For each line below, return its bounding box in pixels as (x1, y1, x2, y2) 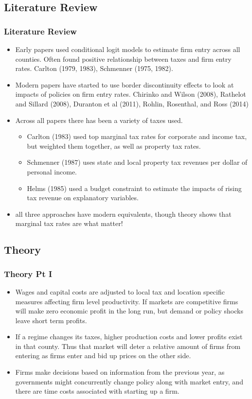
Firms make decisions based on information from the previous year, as (15, 367, 225, 377)
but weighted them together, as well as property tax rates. (27, 140, 201, 151)
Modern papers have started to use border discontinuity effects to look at (15, 79, 234, 89)
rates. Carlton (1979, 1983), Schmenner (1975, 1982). (15, 63, 173, 73)
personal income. (27, 166, 77, 176)
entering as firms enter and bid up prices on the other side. (15, 350, 191, 361)
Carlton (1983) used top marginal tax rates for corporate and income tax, (27, 131, 247, 141)
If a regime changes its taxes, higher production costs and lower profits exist (15, 331, 243, 342)
